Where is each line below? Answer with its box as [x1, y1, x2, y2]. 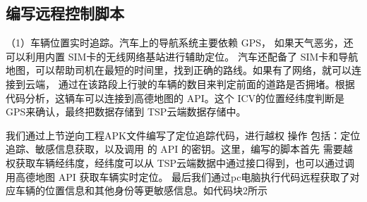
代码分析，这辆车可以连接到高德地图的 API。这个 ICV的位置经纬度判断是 [6, 90, 345, 105]
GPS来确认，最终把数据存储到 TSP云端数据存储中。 [6, 104, 246, 119]
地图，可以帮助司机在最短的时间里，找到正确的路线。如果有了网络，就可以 [6, 63, 351, 77]
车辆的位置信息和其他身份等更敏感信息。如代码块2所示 [15, 183, 267, 198]
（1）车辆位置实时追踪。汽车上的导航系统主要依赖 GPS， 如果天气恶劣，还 [6, 35, 354, 50]
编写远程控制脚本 [6, 2, 124, 24]
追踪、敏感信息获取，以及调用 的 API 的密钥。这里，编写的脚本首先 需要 [6, 141, 343, 156]
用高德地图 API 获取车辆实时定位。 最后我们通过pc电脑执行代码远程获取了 [6, 169, 350, 184]
